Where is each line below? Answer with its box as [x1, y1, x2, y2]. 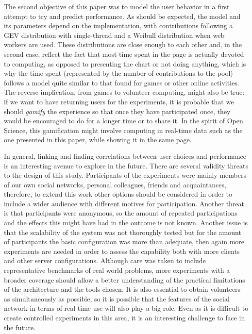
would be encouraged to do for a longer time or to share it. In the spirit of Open [4, 116, 243, 126]
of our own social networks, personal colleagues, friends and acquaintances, [4, 179, 226, 189]
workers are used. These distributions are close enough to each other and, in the [4, 39, 242, 50]
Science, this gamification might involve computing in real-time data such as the [4, 125, 243, 135]
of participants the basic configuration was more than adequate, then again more [4, 236, 245, 247]
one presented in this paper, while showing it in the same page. [4, 134, 192, 145]
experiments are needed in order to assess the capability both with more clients [4, 246, 240, 256]
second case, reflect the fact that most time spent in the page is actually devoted [4, 49, 244, 59]
